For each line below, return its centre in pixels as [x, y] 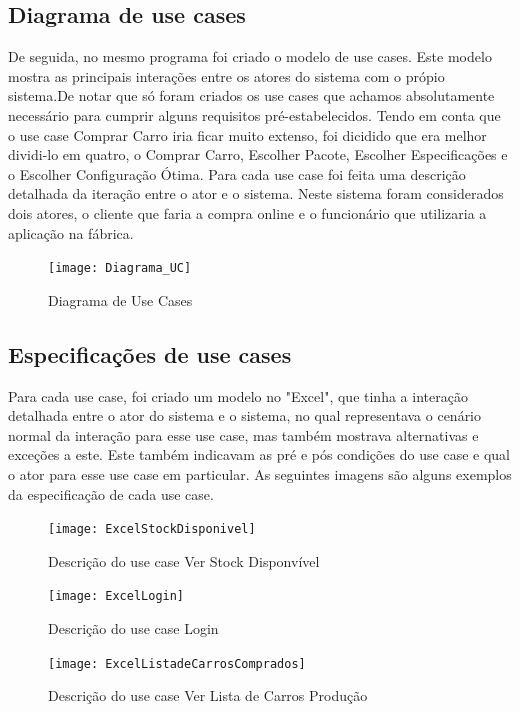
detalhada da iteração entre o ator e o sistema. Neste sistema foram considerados [256, 193]
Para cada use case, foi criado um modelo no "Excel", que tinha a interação [238, 395]
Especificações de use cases [150, 353]
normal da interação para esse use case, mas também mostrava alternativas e [243, 434]
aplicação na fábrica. [71, 232]
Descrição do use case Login [133, 628]
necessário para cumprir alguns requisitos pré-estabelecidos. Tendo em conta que [254, 114]
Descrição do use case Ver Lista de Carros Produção [208, 695]
